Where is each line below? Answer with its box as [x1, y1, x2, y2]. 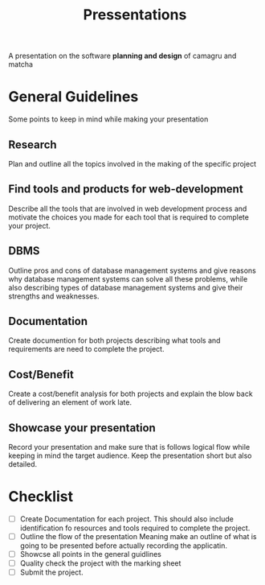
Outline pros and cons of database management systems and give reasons [8, 266, 257, 275]
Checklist [8, 488, 74, 506]
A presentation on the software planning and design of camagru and [8, 51, 237, 61]
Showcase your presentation [8, 421, 157, 435]
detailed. [8, 459, 38, 468]
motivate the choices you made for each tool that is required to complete [8, 212, 249, 222]
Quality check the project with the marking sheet [19, 558, 181, 568]
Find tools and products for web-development [8, 183, 243, 196]
